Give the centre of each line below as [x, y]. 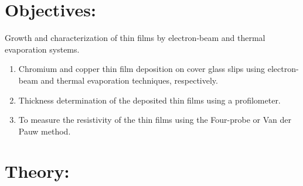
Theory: [37, 171]
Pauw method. [45, 131]
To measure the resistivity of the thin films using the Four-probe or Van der [155, 120]
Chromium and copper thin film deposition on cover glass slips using [142, 69]
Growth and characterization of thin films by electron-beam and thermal [135, 38]
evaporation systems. [42, 49]
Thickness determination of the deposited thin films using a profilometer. [149, 100]
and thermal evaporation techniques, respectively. [129, 80]
